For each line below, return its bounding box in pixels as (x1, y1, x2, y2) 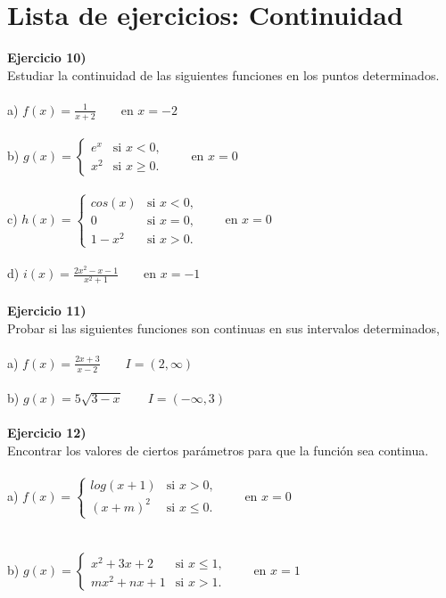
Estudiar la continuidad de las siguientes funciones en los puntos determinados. (7, 65, 440, 84)
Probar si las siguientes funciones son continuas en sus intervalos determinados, (7, 318, 440, 337)
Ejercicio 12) (7, 423, 87, 442)
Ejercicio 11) (7, 300, 87, 319)
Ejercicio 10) (7, 48, 87, 67)
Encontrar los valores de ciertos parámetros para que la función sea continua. (7, 440, 429, 459)
